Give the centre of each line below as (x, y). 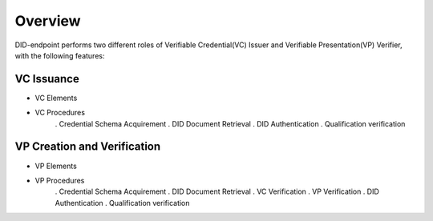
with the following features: (60, 55)
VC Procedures (60, 113)
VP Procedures (60, 180)
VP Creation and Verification (88, 147)
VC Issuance (47, 79)
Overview (48, 21)
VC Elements (56, 98)
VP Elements (56, 166)
